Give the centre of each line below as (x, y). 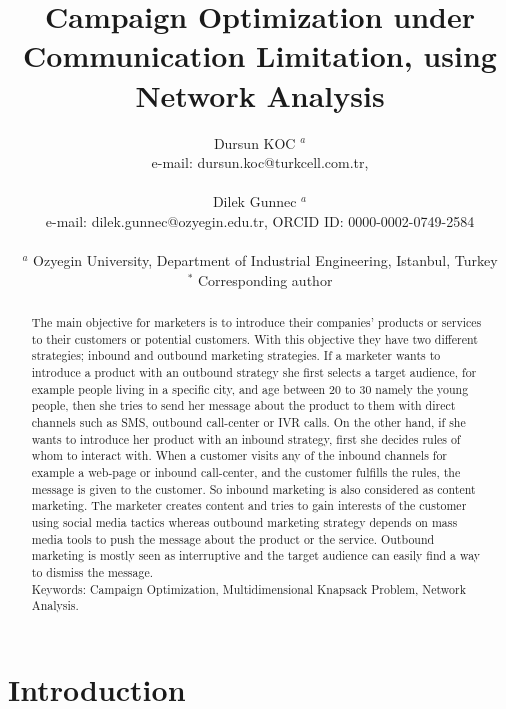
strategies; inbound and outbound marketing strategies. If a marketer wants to (236, 355)
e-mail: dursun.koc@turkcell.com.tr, (260, 162)
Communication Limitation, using (260, 55)
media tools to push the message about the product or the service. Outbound (233, 538)
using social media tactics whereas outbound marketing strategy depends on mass (244, 521)
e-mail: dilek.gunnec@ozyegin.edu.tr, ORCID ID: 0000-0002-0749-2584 (260, 220)
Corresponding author (265, 279)
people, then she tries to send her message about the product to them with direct (243, 405)
